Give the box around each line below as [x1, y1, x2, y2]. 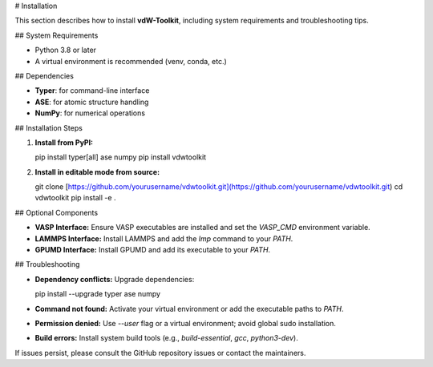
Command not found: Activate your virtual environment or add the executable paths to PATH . [34, 304, 344, 313]
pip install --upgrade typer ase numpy [34, 289, 160, 299]
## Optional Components [14, 208, 99, 217]
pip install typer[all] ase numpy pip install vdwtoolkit [34, 152, 207, 162]
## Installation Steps [14, 123, 83, 132]
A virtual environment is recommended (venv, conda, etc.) [34, 56, 228, 66]
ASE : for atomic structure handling [34, 97, 149, 107]
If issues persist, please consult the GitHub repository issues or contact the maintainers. [14, 348, 306, 357]
